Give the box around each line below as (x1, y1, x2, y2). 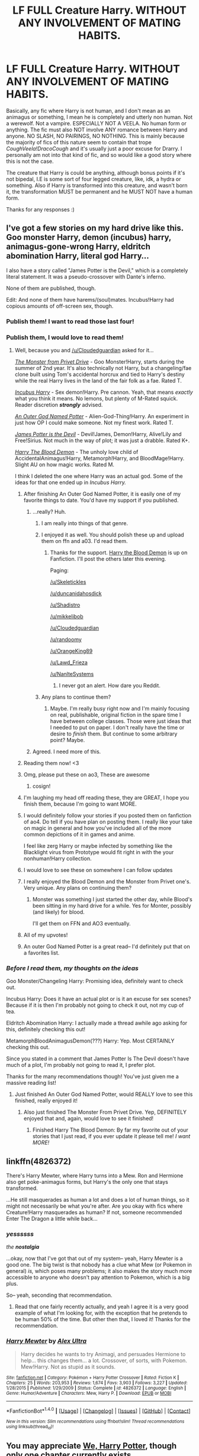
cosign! (32, 782, 51, 789)
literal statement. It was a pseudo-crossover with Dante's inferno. (6, 273, 166, 280)
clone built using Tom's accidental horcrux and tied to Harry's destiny (14, 371, 185, 378)
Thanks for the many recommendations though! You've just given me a (6, 1073, 179, 1080)
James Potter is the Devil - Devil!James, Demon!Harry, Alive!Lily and (14, 430, 182, 437)
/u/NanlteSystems (50, 670, 94, 677)
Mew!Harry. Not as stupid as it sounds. (20, 1363, 116, 1370)
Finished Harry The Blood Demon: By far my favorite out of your (32, 1126, 188, 1133)
